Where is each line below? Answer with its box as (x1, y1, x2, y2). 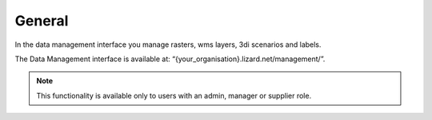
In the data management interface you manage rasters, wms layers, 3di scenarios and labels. (14, 40, 322, 49)
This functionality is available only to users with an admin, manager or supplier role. (36, 91, 312, 100)
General (14, 12, 69, 29)
